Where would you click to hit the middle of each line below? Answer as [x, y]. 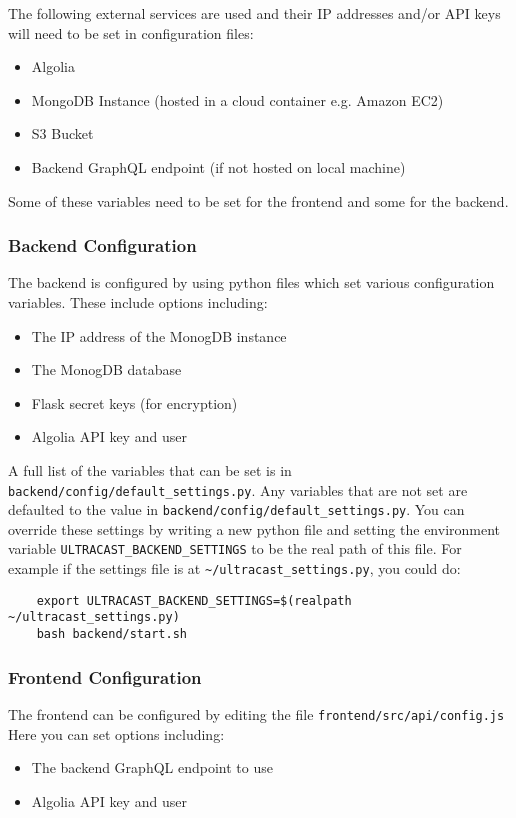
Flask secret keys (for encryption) [134, 402]
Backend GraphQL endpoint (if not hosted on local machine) [218, 166]
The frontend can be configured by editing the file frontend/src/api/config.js [256, 713]
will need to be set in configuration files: [131, 32]
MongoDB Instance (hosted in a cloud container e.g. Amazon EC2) [237, 99]
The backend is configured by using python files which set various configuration [251, 282]
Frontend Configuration [105, 676]
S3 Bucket [62, 133]
